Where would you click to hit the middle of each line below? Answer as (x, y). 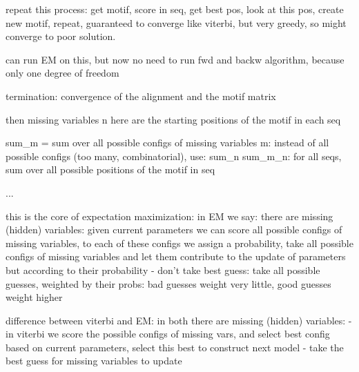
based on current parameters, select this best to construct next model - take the (175, 347)
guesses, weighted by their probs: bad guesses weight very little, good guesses (168, 283)
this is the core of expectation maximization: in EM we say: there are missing (169, 216)
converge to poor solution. (61, 36)
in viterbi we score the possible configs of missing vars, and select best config (168, 334)
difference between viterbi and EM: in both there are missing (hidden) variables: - (179, 320)
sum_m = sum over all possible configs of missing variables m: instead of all (167, 143)
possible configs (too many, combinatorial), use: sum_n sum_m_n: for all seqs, (174, 156)
